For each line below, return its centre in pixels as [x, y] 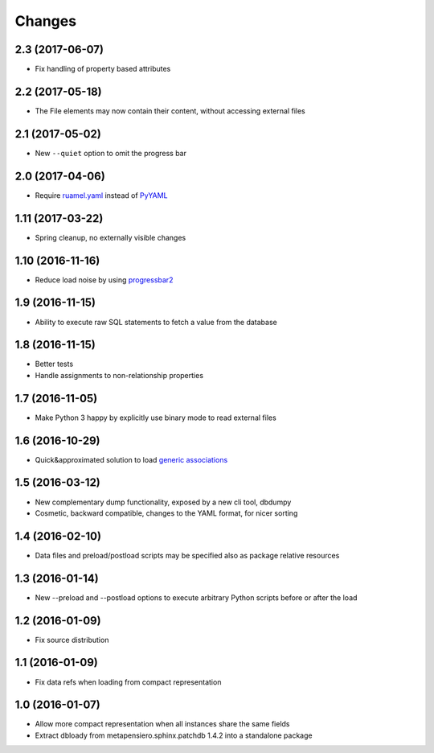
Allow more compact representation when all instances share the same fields [162, 724]
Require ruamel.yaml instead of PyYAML [101, 195]
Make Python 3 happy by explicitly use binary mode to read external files [156, 418]
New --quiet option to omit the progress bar [111, 153]
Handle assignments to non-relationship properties [119, 375]
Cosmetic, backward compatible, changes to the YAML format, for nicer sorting [166, 513]
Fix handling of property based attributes [103, 69]
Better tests [54, 364]
